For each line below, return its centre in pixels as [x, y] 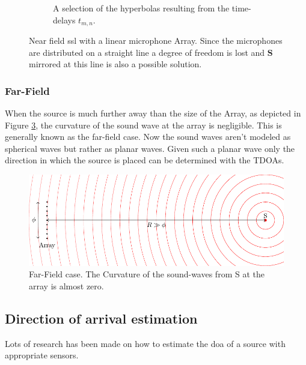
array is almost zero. [66, 285]
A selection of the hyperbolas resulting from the [141, 8]
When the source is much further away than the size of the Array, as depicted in [153, 113]
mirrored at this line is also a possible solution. [115, 64]
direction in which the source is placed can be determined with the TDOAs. [145, 160]
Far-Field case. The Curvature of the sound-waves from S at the [147, 274]
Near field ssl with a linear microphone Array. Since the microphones [156, 41]
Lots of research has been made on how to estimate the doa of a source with [145, 343]
